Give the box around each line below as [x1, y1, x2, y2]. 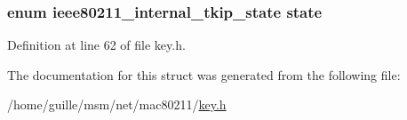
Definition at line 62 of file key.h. [7, 36, 186, 54]
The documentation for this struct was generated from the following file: [7, 65, 401, 84]
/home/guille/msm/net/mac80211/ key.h [7, 95, 227, 114]
